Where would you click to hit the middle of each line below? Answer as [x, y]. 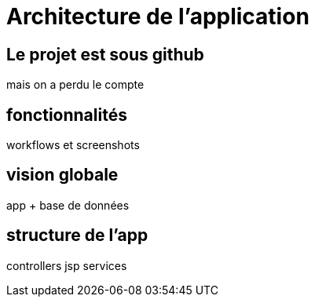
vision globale [62, 175]
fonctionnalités [67, 115]
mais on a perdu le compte [75, 85]
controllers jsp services [67, 265]
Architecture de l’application [158, 16]
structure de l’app [77, 235]
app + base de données [68, 205]
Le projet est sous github [105, 54]
